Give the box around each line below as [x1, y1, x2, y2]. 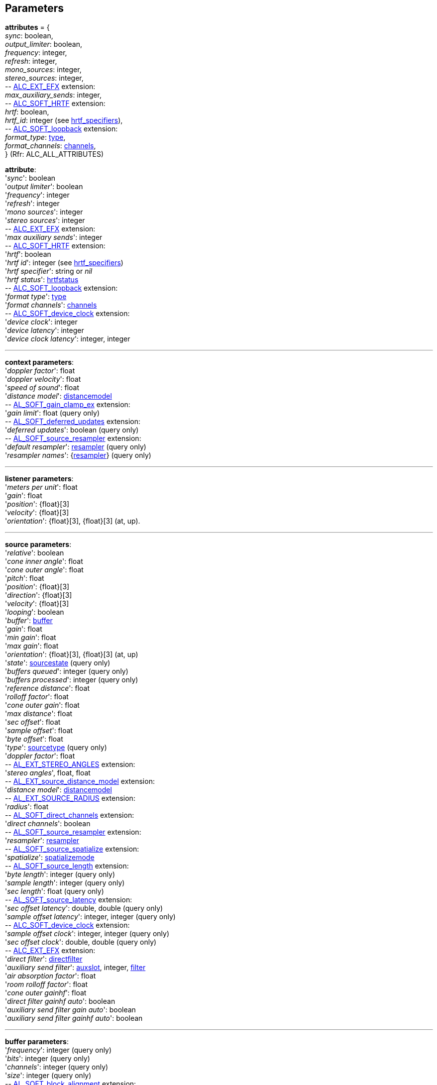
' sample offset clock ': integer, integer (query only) [5, 929, 170, 938]
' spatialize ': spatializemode [5, 853, 95, 862]
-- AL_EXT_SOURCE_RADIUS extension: [5, 794, 135, 803]
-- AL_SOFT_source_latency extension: [5, 895, 132, 904]
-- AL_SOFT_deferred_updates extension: [5, 417, 141, 426]
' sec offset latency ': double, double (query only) [5, 904, 163, 913]
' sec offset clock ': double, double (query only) [5, 938, 157, 947]
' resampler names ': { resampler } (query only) [5, 451, 151, 460]
